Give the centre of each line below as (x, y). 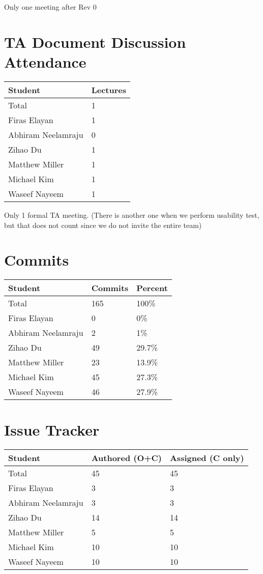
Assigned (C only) (207, 458)
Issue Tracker (52, 430)
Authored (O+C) (126, 458)
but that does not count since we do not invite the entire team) (103, 225)
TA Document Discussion (95, 41)
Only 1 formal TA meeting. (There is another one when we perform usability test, (132, 214)
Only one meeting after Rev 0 (50, 7)
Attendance (45, 61)
